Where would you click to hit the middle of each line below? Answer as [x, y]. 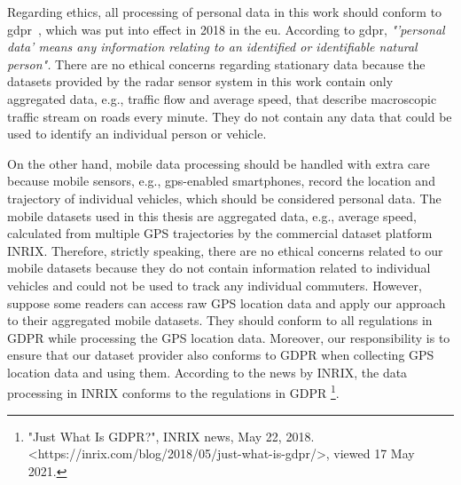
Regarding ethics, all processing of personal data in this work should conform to [225, 12]
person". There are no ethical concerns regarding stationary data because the [216, 64]
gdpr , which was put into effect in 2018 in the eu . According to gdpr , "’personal [226, 29]
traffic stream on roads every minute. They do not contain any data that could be [230, 116]
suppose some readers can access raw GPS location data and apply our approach [227, 302]
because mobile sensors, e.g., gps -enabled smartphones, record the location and [221, 181]
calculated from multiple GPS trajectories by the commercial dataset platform [220, 233]
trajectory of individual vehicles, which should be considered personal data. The [224, 198]
